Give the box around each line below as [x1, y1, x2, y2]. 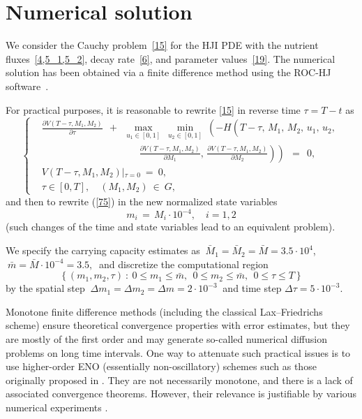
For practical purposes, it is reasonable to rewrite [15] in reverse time [6, 102, 301, 117]
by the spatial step [6, 281, 85, 295]
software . [6, 78, 49, 93]
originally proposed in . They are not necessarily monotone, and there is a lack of [6, 372, 353, 387]
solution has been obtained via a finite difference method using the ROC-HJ [6, 65, 331, 80]
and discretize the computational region [99, 256, 269, 271]
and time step [223, 281, 282, 295]
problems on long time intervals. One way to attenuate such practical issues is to [6, 345, 351, 360]
